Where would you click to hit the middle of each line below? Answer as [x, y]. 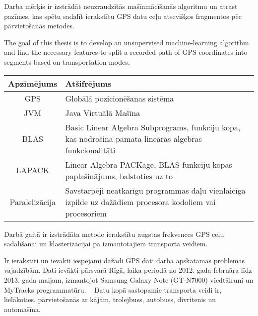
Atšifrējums [88, 83]
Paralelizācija [33, 202]
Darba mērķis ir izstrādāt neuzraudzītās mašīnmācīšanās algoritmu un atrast [121, 6]
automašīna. [22, 309]
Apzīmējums [33, 83]
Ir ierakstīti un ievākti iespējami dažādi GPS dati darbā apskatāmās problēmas [125, 260]
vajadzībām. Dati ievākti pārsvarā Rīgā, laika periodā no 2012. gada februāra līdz [128, 270]
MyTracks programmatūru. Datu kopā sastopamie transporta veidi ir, [113, 289]
